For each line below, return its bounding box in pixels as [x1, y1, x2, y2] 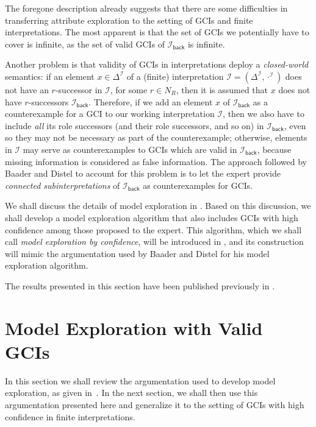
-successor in [55, 83, 102, 96]
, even [284, 119, 306, 132]
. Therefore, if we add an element [88, 95, 213, 108]
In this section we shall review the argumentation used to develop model [5, 374, 276, 387]
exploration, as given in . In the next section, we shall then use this [5, 386, 258, 399]
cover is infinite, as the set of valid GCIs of [5, 37, 165, 50]
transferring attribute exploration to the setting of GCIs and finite [5, 13, 253, 26]
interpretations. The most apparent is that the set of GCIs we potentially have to [5, 26, 309, 38]
